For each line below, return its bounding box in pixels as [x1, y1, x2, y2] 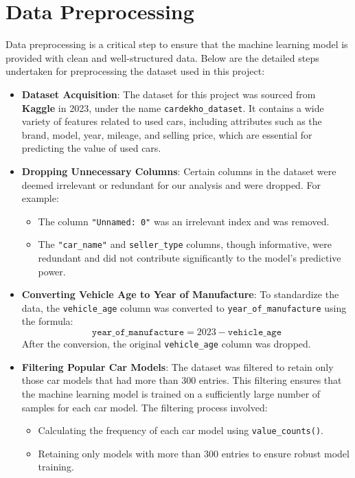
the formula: [21, 314, 73, 328]
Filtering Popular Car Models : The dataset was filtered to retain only [21, 359, 334, 374]
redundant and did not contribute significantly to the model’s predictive [38, 251, 341, 265]
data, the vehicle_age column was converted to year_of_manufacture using [21, 300, 347, 315]
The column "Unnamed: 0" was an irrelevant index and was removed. [38, 214, 330, 228]
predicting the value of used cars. [21, 141, 161, 155]
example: [21, 191, 59, 205]
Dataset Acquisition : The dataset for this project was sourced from [21, 87, 316, 101]
